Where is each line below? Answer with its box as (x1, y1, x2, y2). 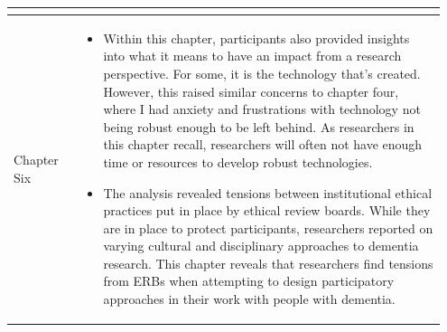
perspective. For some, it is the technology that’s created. (103, 63, 421, 82)
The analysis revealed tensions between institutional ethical (103, 183, 433, 202)
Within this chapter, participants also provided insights (103, 28, 410, 47)
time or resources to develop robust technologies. (103, 152, 373, 171)
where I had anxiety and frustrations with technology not (103, 100, 421, 119)
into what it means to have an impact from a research (103, 46, 402, 65)
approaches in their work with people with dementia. (103, 289, 396, 308)
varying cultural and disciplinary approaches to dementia (103, 236, 419, 255)
